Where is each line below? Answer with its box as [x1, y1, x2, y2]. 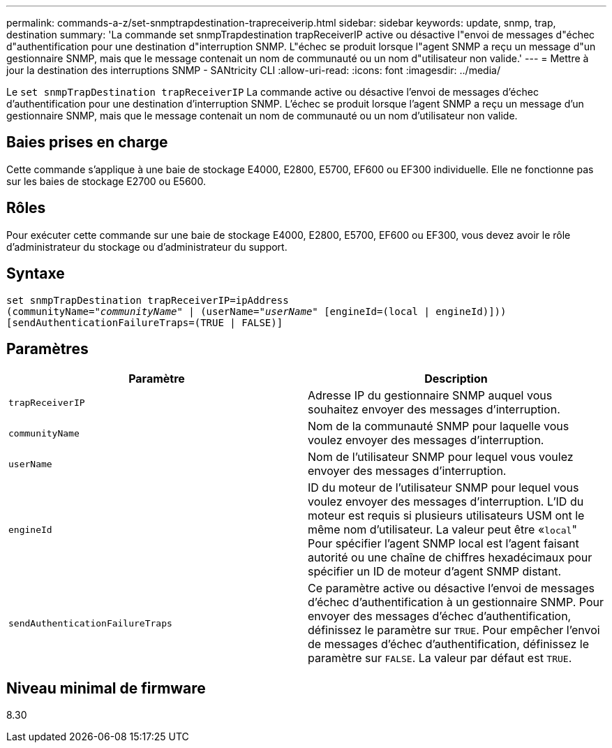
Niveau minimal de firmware [6, 679, 206, 697]
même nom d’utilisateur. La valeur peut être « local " [308, 522, 577, 537]
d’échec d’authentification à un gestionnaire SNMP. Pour [308, 595, 604, 610]
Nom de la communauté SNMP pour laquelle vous [308, 419, 569, 434]
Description [424, 372, 488, 386]
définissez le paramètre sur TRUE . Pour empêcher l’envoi [308, 623, 600, 638]
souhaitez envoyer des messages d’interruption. [308, 402, 560, 417]
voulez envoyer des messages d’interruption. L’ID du [308, 494, 584, 509]
